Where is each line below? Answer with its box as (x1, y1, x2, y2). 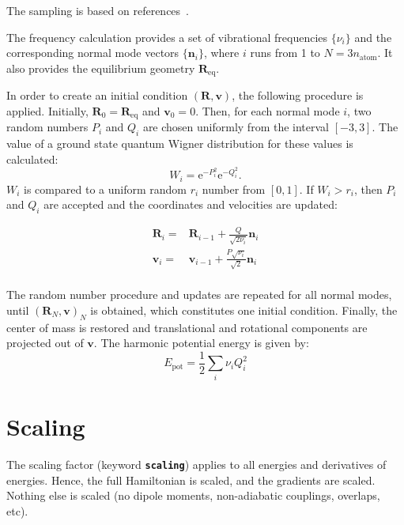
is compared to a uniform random (24, 180, 187, 197)
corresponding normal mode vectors (6, 44, 179, 61)
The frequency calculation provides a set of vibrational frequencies (6, 28, 328, 45)
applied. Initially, (6, 102, 89, 119)
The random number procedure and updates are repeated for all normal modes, (6, 286, 392, 303)
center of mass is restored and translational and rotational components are (6, 319, 368, 335)
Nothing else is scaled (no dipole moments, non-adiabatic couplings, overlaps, (6, 487, 380, 504)
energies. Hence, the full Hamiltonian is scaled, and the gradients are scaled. (6, 471, 376, 488)
